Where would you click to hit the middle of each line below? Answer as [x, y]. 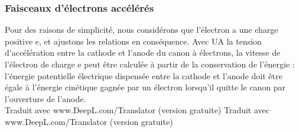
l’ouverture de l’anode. [45, 98]
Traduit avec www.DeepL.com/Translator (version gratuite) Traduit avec [137, 110]
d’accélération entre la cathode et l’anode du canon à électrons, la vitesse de [143, 53]
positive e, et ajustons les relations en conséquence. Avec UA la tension [133, 41]
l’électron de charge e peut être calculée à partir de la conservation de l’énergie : [150, 64]
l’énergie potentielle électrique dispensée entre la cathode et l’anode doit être [144, 75]
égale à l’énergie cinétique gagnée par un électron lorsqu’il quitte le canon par [145, 87]
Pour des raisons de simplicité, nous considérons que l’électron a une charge [142, 30]
